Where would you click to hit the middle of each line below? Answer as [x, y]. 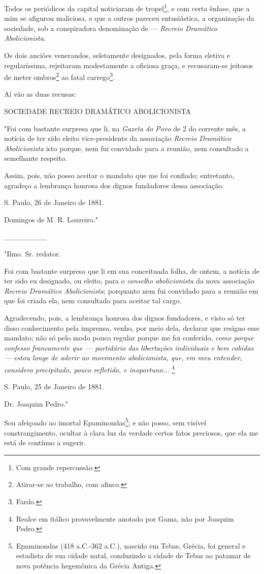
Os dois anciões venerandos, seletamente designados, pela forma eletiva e [117, 55]
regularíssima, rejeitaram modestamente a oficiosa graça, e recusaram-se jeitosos [129, 65]
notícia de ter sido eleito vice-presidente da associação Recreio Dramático [118, 138]
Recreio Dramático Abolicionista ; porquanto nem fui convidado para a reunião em [131, 290]
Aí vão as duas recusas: [40, 94]
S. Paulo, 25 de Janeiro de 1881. [54, 386]
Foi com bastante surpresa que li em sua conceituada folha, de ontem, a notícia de [132, 270]
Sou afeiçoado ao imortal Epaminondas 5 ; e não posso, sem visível [105, 422]
